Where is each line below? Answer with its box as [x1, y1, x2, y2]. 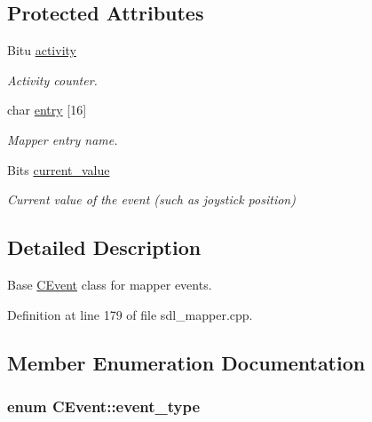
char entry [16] [7, 100, 87, 119]
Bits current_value [7, 160, 110, 179]
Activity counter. [7, 70, 98, 89]
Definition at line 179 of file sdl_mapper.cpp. [7, 305, 253, 323]
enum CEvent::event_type [7, 394, 201, 417]
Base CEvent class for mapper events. [7, 275, 212, 293]
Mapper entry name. [7, 130, 118, 148]
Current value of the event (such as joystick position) [7, 190, 296, 209]
